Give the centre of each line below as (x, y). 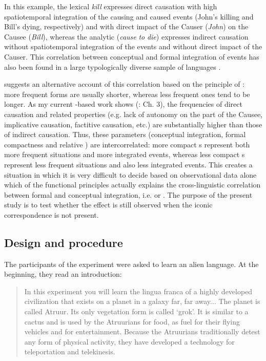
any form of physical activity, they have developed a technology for (129, 341)
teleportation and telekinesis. (70, 351)
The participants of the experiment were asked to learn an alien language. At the (131, 264)
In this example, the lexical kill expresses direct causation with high (111, 6)
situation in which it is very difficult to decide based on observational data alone (130, 174)
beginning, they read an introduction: (63, 274)
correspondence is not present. (52, 214)
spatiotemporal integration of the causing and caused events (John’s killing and (129, 16)
